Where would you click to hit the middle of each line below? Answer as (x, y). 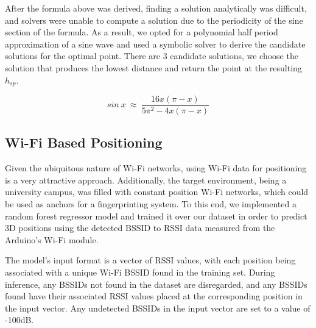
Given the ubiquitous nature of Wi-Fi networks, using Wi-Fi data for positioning (156, 168)
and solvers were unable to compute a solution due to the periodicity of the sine (154, 20)
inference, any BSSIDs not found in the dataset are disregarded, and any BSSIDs (156, 284)
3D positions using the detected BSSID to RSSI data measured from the (140, 228)
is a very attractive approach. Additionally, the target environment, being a (146, 180)
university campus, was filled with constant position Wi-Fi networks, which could (157, 192)
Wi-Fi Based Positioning (84, 142)
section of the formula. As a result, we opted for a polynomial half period (142, 32)
